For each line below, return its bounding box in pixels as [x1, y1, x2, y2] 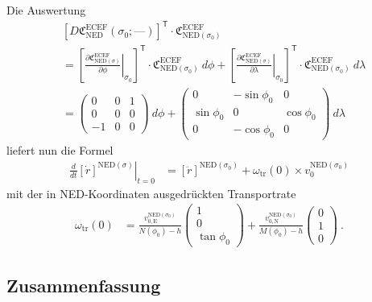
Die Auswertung [6, 2, 86, 18]
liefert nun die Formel [6, 142, 114, 159]
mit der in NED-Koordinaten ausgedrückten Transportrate [6, 184, 296, 201]
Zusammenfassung [6, 272, 161, 297]
